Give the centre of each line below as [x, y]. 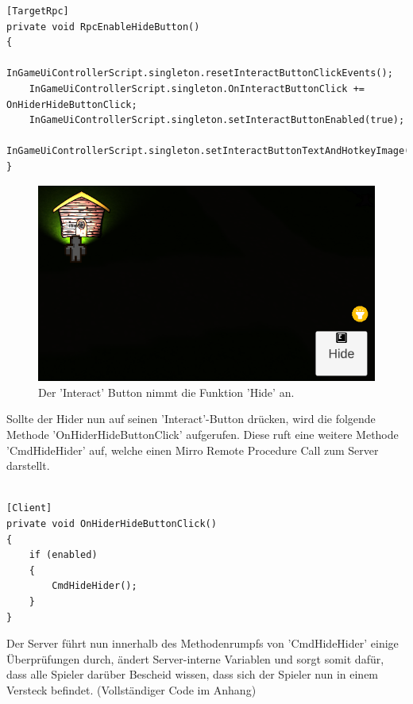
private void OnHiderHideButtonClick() [112, 523]
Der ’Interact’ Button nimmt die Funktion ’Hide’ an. [166, 392]
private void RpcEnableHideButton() [103, 27]
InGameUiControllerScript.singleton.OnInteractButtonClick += [197, 88]
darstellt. [28, 465]
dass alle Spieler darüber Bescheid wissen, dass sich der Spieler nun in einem [193, 674]
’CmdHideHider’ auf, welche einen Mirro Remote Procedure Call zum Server [193, 450]
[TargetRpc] [38, 11]
